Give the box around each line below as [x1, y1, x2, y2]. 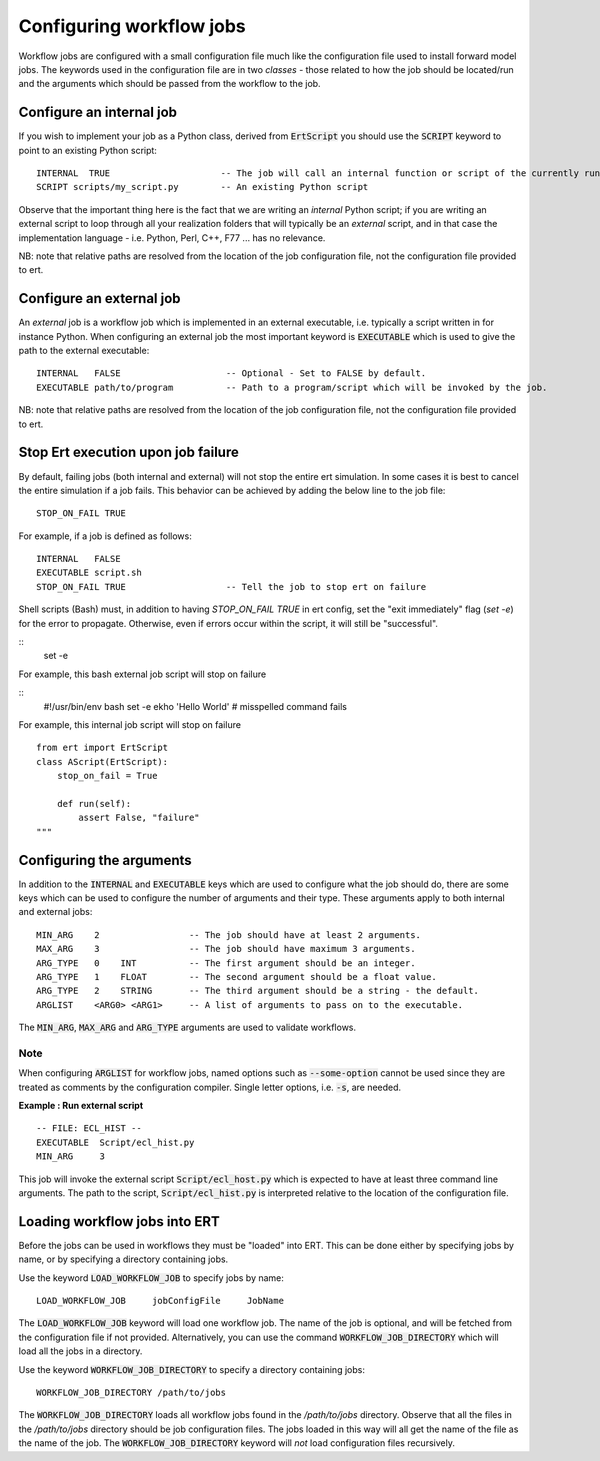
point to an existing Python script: [18, 144, 157, 156]
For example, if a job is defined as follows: [18, 530, 192, 542]
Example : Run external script [18, 1100, 144, 1112]
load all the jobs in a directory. [18, 1345, 143, 1357]
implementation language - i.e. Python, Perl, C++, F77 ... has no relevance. [18, 231, 326, 244]
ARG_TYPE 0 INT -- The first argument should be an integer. [36, 957, 416, 969]
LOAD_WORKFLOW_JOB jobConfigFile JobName [36, 1295, 285, 1307]
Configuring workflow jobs [18, 15, 246, 37]
